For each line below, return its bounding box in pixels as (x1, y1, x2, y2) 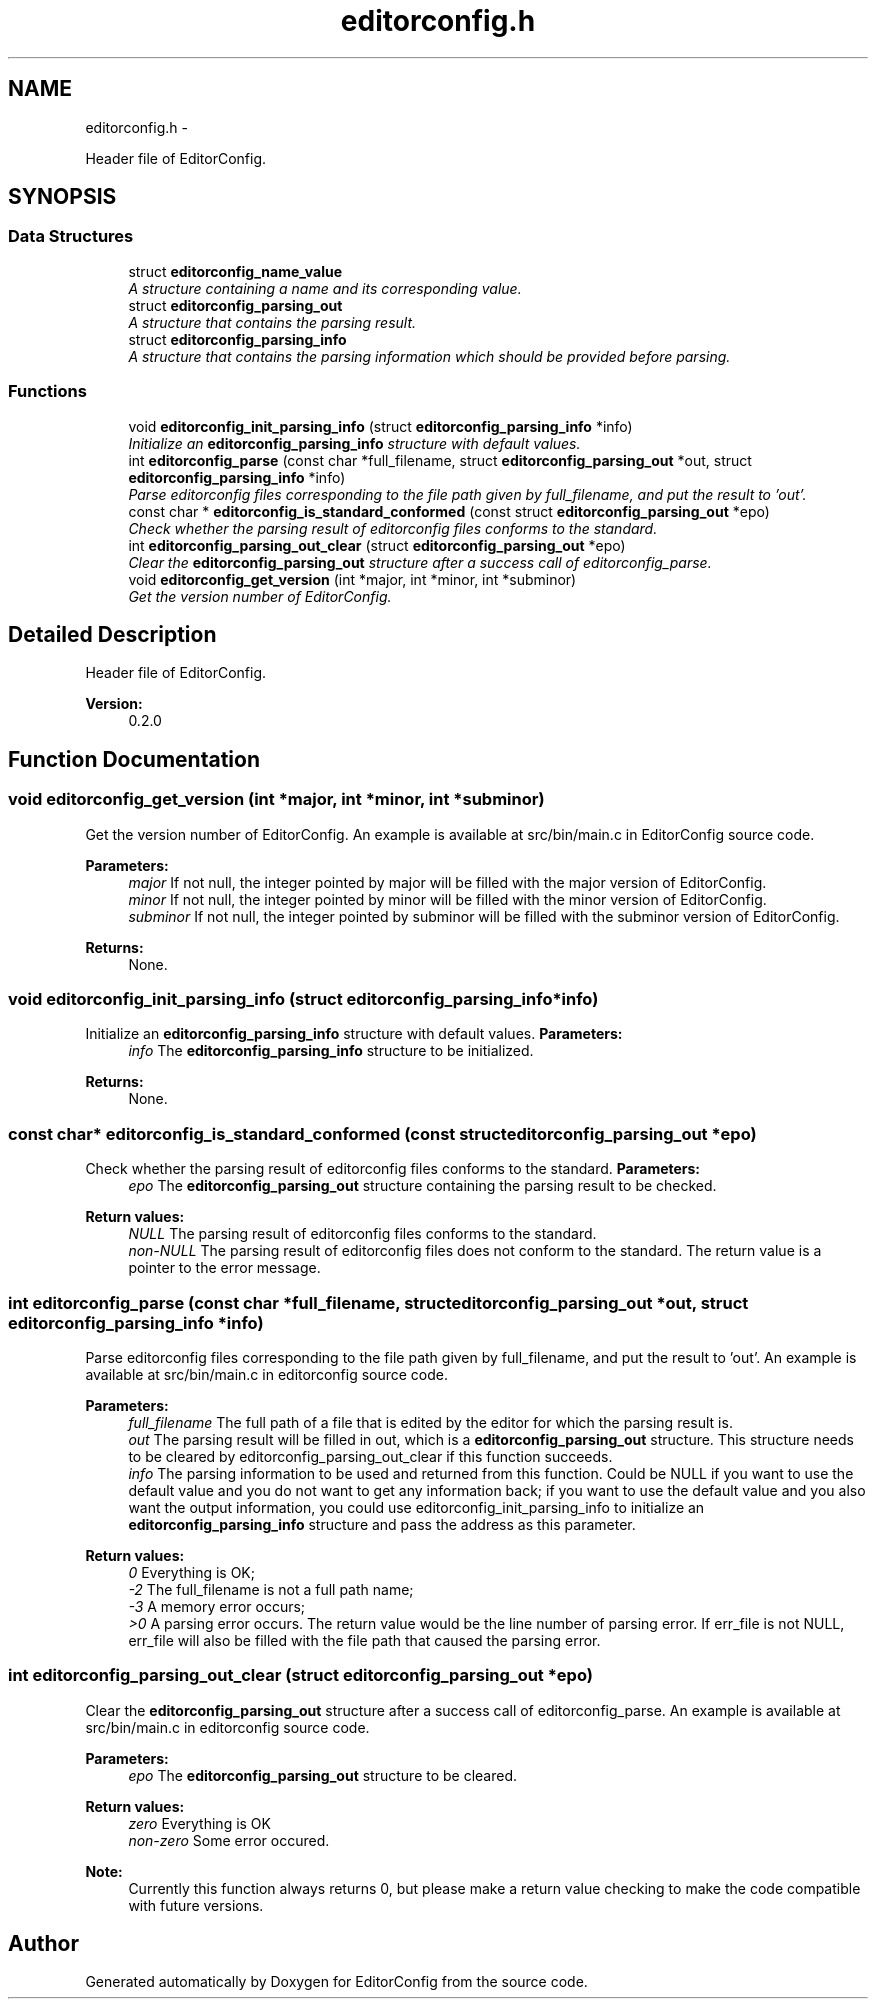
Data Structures (8, 226, 134, 247)
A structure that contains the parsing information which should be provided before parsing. (128, 347, 731, 365)
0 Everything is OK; (128, 1563, 255, 1581)
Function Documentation (8, 746, 260, 772)
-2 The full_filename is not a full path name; (128, 1580, 414, 1598)
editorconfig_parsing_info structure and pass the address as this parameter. (128, 1515, 636, 1533)
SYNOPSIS (8, 184, 117, 210)
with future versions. (128, 1896, 264, 1914)
